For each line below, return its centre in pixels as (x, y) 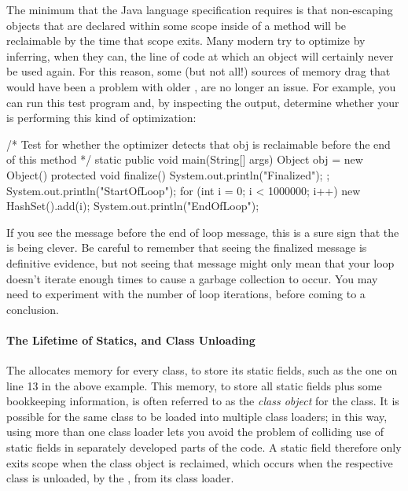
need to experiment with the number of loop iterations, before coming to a (186, 294)
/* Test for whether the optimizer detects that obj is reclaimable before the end (198, 144)
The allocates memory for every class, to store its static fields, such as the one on (202, 370)
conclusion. (33, 309)
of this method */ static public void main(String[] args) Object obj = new (185, 159)
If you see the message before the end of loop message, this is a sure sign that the (203, 232)
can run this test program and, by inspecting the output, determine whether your (203, 102)
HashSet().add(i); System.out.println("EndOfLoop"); (133, 206)
